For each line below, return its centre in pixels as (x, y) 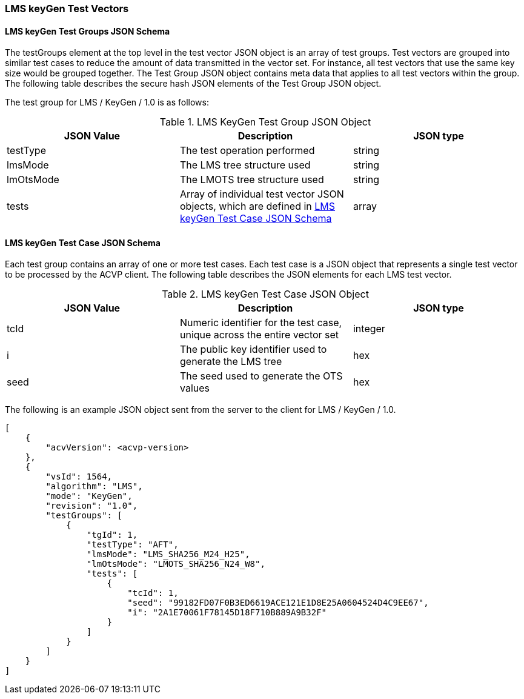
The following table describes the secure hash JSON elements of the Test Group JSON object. (193, 84)
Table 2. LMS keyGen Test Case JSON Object (265, 294)
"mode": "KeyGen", (89, 496)
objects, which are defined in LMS (257, 206)
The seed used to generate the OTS (261, 376)
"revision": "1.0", (92, 506)
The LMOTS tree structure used (252, 180)
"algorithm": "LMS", (94, 487)
